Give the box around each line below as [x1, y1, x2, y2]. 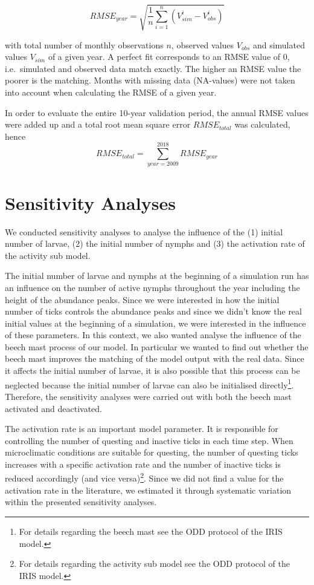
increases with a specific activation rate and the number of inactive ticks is [5, 457, 281, 470]
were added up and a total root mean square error [5, 118, 191, 131]
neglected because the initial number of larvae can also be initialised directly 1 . [5, 376, 294, 391]
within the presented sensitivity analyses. [5, 495, 157, 508]
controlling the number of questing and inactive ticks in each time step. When [5, 434, 293, 446]
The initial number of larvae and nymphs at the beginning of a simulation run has [5, 269, 309, 282]
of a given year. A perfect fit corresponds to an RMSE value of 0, [48, 50, 290, 63]
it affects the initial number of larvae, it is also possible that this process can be [5, 364, 300, 377]
